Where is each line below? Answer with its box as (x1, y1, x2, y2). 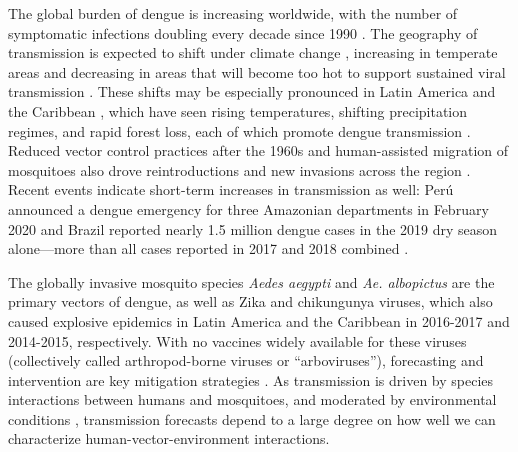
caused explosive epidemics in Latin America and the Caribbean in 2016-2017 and (8, 310, 510, 331)
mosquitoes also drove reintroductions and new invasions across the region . (8, 159, 471, 180)
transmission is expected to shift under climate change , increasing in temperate (8, 42, 498, 63)
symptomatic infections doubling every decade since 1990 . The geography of (8, 22, 478, 43)
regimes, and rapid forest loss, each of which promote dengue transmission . (8, 120, 471, 141)
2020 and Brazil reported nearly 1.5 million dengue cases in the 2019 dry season (8, 218, 498, 239)
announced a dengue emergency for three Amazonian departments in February (8, 198, 489, 219)
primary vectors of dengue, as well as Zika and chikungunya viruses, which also (8, 291, 493, 312)
